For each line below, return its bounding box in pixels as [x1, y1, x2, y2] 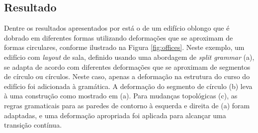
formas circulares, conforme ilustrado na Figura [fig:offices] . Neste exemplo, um [4, 42, 245, 52]
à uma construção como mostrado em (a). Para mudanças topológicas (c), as [4, 90, 238, 101]
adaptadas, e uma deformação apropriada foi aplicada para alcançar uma [4, 110, 226, 120]
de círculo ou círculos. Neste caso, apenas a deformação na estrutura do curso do [4, 71, 250, 82]
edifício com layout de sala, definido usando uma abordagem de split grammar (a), [4, 51, 255, 62]
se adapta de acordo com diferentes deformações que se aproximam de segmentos [4, 61, 251, 72]
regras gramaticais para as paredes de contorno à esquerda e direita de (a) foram [4, 100, 250, 110]
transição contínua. [4, 120, 62, 130]
